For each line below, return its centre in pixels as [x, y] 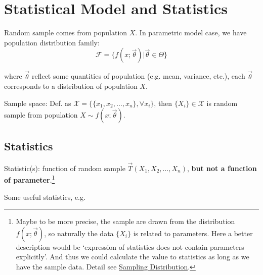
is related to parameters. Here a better [193, 233]
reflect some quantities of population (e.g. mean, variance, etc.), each [138, 76]
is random [222, 103]
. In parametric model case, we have [191, 33]
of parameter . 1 [30, 179]
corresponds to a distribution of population [71, 86]
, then [163, 103]
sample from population [41, 115]
